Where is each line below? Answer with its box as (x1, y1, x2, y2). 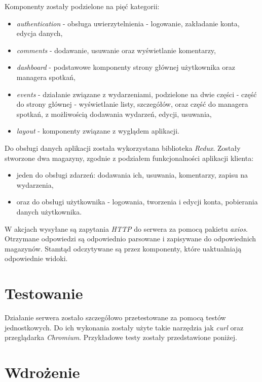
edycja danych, (16, 28, 63, 38)
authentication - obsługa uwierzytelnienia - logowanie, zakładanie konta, (16, 18, 240, 28)
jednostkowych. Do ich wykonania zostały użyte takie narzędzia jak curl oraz (5, 322, 244, 332)
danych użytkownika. (16, 206, 82, 217)
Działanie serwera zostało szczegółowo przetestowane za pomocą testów (5, 312, 226, 322)
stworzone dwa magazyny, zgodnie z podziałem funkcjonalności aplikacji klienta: (5, 152, 254, 163)
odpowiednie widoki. (5, 253, 68, 264)
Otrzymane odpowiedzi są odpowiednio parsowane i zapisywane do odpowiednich (5, 233, 256, 244)
